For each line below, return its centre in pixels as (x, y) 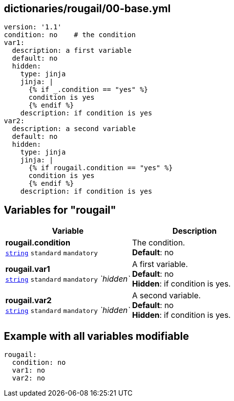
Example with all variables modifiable (96, 336)
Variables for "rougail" (60, 210)
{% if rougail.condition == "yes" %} (101, 168)
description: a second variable (74, 129)
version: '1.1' (33, 27)
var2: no (29, 378)
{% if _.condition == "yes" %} (88, 90)
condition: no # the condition (70, 35)
